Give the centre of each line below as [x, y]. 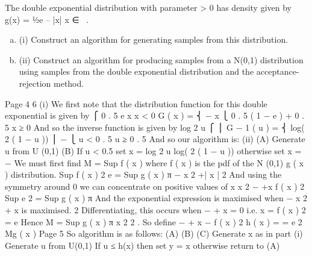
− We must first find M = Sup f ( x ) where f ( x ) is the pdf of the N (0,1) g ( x [154, 162]
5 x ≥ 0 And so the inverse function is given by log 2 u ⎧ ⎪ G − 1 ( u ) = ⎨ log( [155, 127]
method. [69, 83]
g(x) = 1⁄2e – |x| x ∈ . [47, 19]
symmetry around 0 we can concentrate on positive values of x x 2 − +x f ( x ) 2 [155, 186]
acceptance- [278, 71]
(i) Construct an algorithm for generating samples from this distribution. [154, 39]
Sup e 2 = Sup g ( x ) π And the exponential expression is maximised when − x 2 [156, 198]
